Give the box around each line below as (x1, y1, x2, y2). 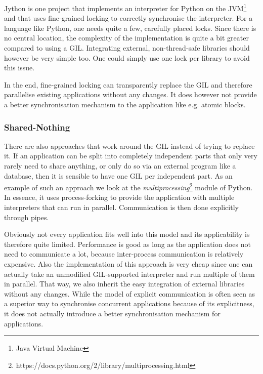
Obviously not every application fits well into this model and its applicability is (4, 229, 250, 239)
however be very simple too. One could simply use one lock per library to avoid (4, 52, 250, 63)
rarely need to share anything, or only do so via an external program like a (4, 160, 236, 171)
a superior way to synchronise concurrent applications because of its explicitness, (4, 298, 254, 309)
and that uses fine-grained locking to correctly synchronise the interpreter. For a (4, 13, 253, 23)
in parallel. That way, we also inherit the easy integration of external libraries (4, 278, 245, 289)
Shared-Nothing (4, 120, 70, 133)
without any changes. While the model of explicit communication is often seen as (4, 288, 255, 299)
